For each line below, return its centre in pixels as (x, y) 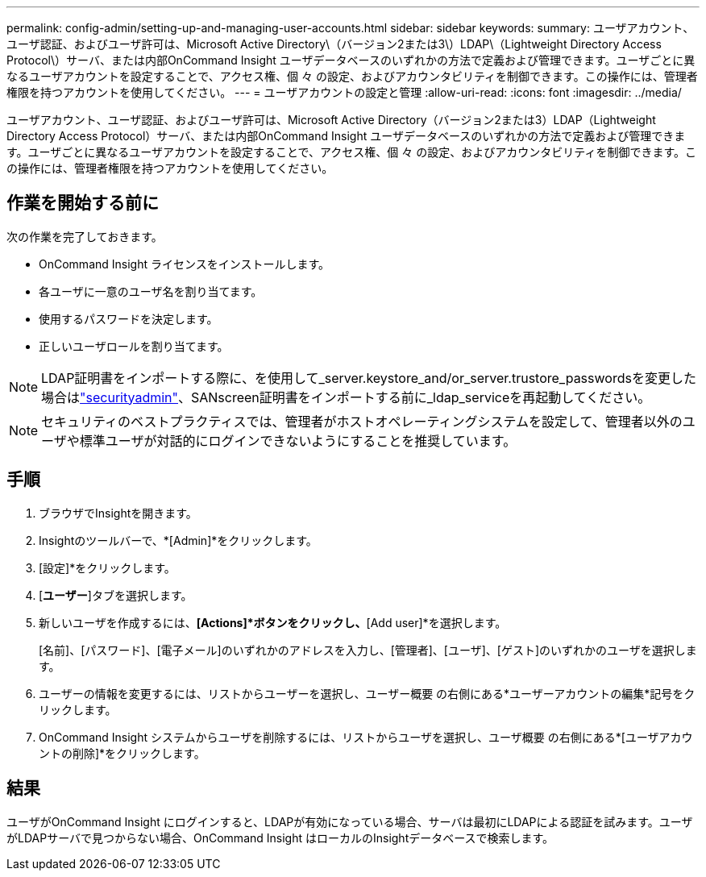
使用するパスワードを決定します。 (129, 318)
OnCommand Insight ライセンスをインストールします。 (184, 264)
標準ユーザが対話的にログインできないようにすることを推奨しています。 (298, 441)
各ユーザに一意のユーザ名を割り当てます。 (151, 291)
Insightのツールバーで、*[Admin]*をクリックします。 (178, 540)
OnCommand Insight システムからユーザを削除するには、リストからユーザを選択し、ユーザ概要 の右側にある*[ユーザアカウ (366, 737)
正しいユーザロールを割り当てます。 (134, 346)
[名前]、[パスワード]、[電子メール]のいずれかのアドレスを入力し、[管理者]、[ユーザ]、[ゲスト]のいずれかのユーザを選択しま (368, 650)
